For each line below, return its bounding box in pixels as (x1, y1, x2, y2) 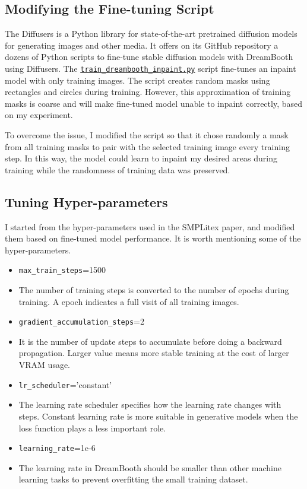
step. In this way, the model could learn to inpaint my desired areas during (5, 152, 277, 164)
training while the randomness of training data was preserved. (5, 163, 230, 176)
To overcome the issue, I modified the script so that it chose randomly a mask (5, 129, 289, 141)
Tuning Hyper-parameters (5, 192, 168, 211)
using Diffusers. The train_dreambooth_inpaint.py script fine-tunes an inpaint (5, 62, 296, 74)
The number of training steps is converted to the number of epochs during (18, 284, 289, 296)
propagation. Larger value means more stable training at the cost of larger (18, 347, 289, 359)
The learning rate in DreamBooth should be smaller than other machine (18, 461, 281, 474)
